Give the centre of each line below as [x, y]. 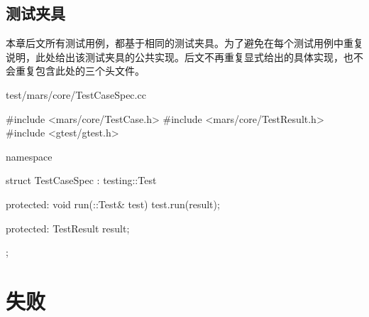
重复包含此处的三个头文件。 [80, 71]
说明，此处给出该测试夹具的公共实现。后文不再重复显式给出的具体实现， [175, 57]
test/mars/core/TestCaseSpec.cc [76, 94]
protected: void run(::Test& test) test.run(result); [113, 204]
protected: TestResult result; [68, 228]
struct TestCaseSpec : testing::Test [81, 180]
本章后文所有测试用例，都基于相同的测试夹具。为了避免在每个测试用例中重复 [184, 43]
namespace [29, 156]
